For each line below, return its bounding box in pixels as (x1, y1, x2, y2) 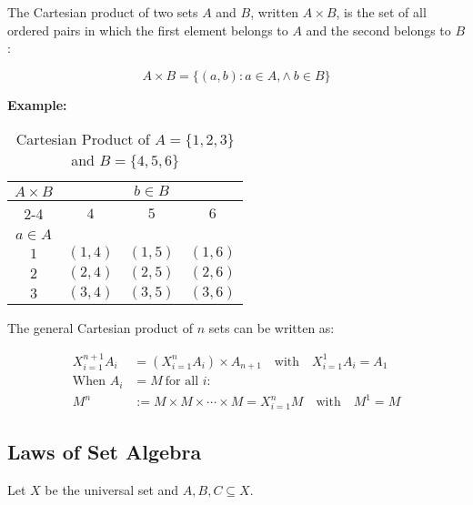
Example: (7, 95, 67, 114)
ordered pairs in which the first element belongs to (7, 20, 288, 39)
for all (165, 375, 199, 389)
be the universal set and (45, 480, 179, 500)
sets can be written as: (208, 318, 335, 338)
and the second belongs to (306, 20, 451, 39)
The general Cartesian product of (7, 318, 193, 338)
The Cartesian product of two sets (7, 3, 198, 21)
